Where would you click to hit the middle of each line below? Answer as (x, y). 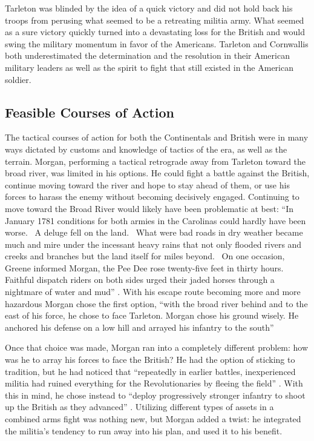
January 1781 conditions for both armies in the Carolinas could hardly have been (155, 220)
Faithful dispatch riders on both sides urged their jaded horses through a (140, 280)
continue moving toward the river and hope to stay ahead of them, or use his (147, 184)
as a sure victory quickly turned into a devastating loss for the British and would (155, 32)
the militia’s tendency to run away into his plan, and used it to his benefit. (144, 430)
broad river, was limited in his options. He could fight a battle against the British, (157, 173)
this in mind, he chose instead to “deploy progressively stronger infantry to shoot (155, 395)
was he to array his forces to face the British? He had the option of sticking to (150, 360)
